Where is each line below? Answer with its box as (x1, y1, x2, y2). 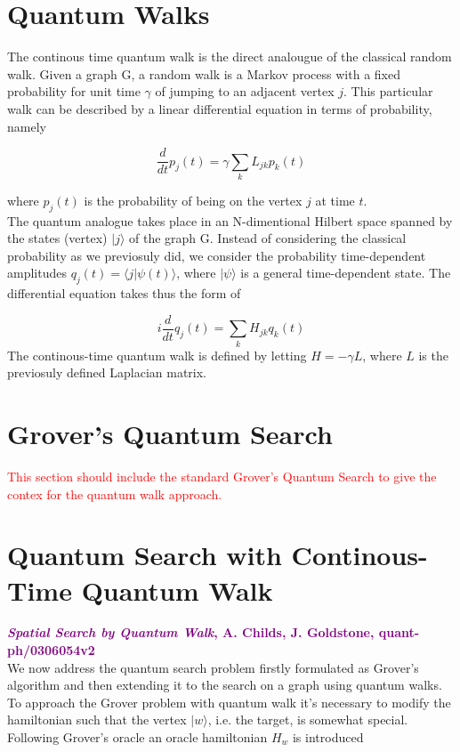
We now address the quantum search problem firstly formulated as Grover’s (7, 658, 419, 676)
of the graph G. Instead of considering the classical (129, 229, 407, 247)
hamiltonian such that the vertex (7, 710, 187, 729)
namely (7, 117, 46, 135)
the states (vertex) (7, 229, 108, 247)
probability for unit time (7, 82, 141, 101)
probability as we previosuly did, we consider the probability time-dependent (7, 246, 426, 264)
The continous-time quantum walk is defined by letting (7, 345, 307, 364)
